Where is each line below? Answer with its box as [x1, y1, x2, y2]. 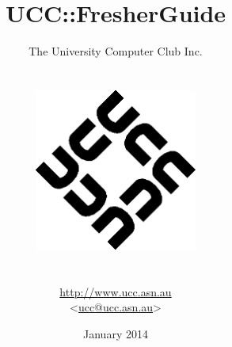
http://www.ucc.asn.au [59, 283, 172, 299]
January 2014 [83, 325, 148, 341]
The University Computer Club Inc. [29, 43, 203, 59]
